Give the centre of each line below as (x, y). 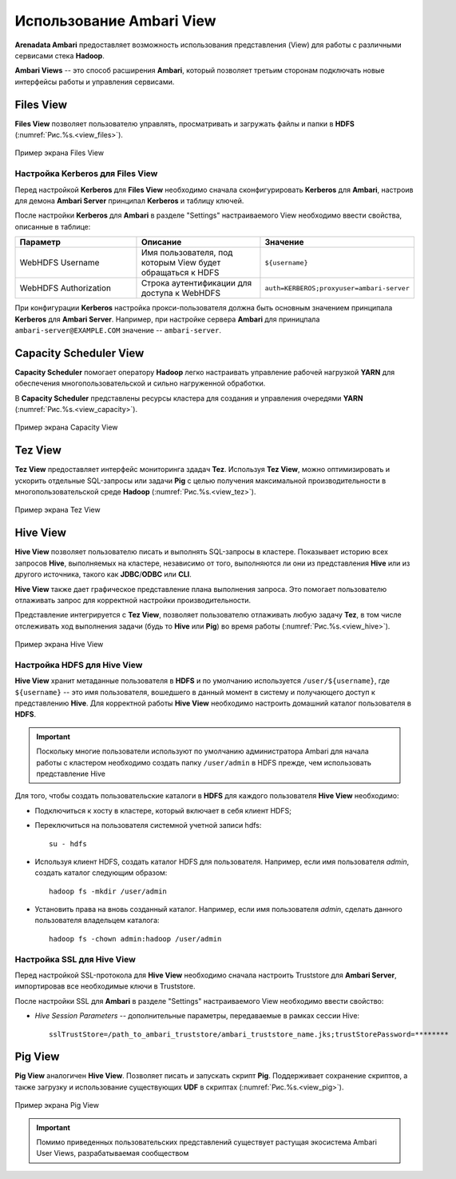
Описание (161, 242)
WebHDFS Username (59, 262)
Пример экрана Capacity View (67, 427)
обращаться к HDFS (180, 273)
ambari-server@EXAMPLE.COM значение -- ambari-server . (118, 330)
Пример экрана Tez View (57, 510)
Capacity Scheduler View (79, 353)
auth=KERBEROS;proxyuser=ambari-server (337, 288)
